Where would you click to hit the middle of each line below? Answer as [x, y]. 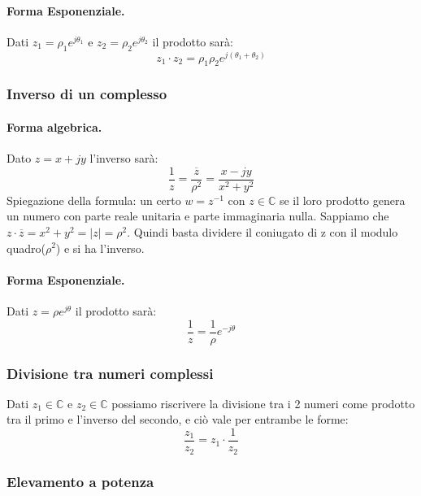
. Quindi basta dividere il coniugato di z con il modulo [263, 231]
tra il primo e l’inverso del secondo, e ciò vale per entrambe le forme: [178, 419]
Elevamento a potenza [80, 482]
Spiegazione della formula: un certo [94, 200]
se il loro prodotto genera [342, 200]
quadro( [26, 248]
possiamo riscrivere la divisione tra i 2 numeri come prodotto [263, 403]
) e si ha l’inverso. [100, 248]
